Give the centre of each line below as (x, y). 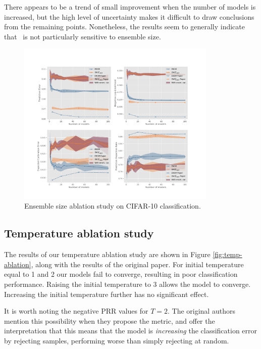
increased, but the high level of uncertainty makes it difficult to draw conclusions (129, 16)
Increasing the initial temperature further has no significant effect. (107, 294)
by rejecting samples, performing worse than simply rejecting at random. (117, 340)
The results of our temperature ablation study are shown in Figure (107, 254)
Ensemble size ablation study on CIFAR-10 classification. (113, 206)
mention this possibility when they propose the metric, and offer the (110, 320)
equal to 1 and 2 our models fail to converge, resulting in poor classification (121, 274)
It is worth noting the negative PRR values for (76, 311)
